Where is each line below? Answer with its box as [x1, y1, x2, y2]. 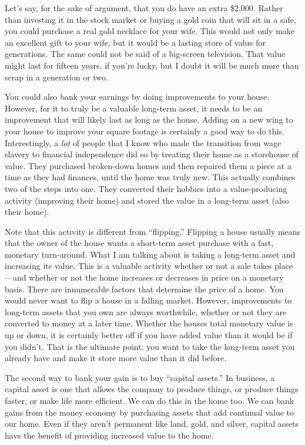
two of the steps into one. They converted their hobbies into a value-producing [5, 182, 287, 194]
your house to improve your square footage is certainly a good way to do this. [5, 124, 284, 137]
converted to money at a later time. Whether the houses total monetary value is [5, 317, 293, 329]
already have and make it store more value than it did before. [5, 352, 227, 364]
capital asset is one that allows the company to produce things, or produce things [5, 383, 299, 395]
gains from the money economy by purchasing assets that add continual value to [5, 406, 294, 418]
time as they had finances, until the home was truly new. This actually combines [5, 171, 296, 183]
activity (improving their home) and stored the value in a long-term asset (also [5, 194, 289, 206]
